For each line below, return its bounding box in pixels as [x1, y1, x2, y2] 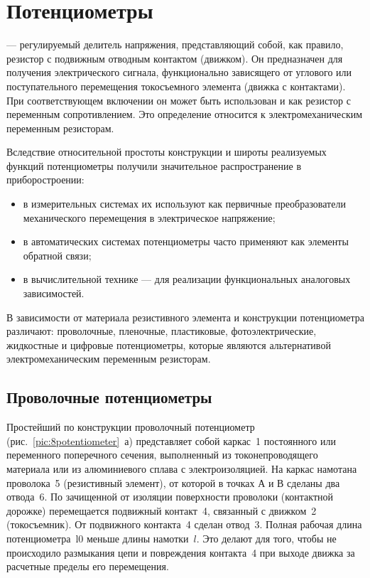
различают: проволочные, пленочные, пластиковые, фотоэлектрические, [6, 323, 317, 338]
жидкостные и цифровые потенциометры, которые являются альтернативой [6, 337, 331, 352]
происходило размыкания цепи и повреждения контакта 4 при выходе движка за [6, 545, 355, 560]
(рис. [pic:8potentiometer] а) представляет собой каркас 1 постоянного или [6, 433, 336, 448]
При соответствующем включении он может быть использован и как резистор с [6, 92, 351, 107]
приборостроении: [6, 172, 85, 187]
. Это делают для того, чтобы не [196, 530, 337, 545]
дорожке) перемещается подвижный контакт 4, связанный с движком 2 [6, 503, 317, 518]
